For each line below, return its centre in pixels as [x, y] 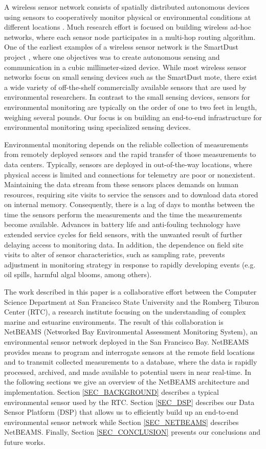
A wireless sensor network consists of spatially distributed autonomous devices [127, 7]
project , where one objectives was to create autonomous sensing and [112, 57]
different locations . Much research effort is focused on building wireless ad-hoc [128, 27]
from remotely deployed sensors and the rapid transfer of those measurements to [130, 154]
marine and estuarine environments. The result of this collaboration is [114, 321]
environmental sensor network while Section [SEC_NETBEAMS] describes [121, 422]
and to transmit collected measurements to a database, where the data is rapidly [131, 362]
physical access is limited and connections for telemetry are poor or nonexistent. [130, 174]
